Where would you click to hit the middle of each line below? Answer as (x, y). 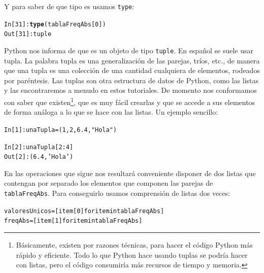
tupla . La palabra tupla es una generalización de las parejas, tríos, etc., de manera (132, 60)
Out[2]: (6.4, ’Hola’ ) (39, 157)
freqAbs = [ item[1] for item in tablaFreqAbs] (73, 221)
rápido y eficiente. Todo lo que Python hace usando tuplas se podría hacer (132, 254)
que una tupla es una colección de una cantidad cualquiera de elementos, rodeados (132, 70)
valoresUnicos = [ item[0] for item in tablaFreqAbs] (84, 211)
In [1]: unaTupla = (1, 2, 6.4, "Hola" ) (60, 130)
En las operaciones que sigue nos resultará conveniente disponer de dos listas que (130, 173)
